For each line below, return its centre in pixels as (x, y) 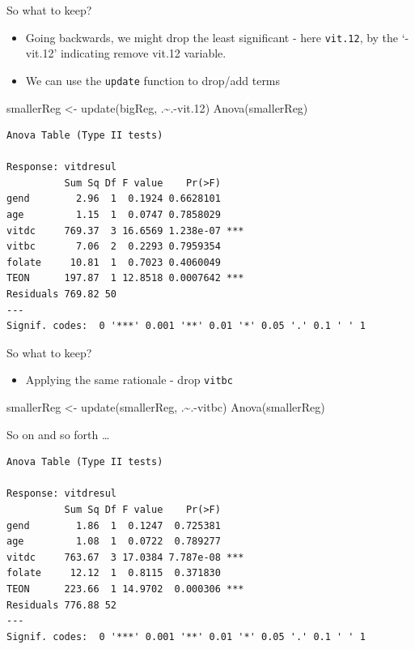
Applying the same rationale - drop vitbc (129, 380)
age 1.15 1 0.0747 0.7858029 (114, 215)
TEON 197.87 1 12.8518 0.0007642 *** (125, 278)
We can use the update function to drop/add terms (153, 80)
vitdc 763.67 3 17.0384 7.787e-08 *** (125, 557)
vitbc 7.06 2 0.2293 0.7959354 (114, 247)
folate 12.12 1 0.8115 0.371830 (114, 573)
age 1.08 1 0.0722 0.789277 (114, 542)
